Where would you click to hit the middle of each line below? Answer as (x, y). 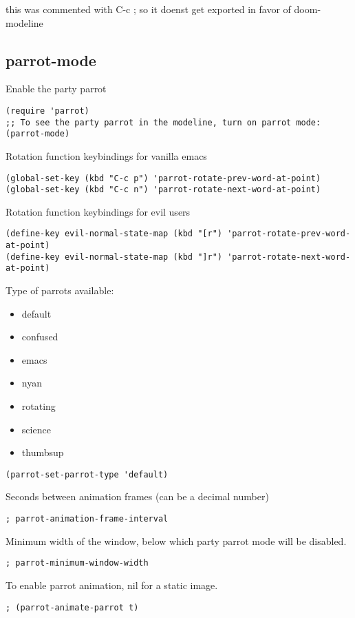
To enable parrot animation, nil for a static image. (112, 585)
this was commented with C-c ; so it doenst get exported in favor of (148, 9)
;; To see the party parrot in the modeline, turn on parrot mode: (163, 122)
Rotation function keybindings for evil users (98, 211)
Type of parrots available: (60, 290)
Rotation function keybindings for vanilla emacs (106, 155)
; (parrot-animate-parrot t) (72, 607)
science (36, 429)
